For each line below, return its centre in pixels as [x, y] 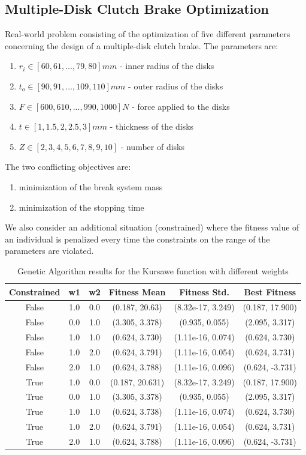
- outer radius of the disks [176, 86]
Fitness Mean [137, 291]
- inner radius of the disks [167, 66]
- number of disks [153, 146]
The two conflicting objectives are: [68, 167]
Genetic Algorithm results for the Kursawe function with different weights [153, 270]
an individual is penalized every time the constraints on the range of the [137, 239]
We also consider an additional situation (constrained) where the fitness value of [152, 227]
